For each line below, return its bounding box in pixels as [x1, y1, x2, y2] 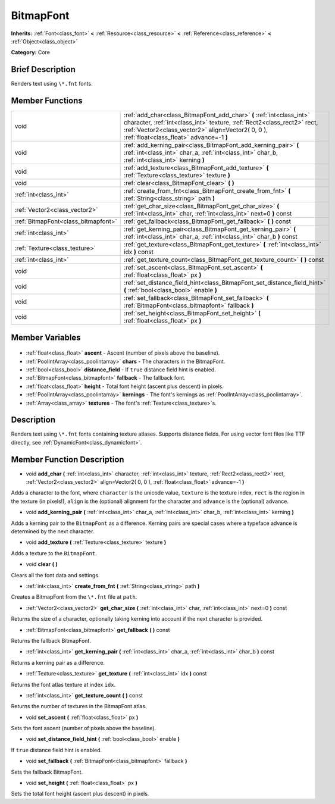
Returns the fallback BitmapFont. [11, 637, 92, 644]
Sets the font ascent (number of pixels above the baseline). [11, 725, 156, 732]
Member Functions [11, 96, 83, 106]
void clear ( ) [26, 561, 58, 568]
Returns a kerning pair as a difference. [11, 659, 105, 666]
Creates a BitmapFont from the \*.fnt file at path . [11, 593, 137, 600]
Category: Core [11, 49, 51, 56]
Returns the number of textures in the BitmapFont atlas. [11, 703, 147, 710]
